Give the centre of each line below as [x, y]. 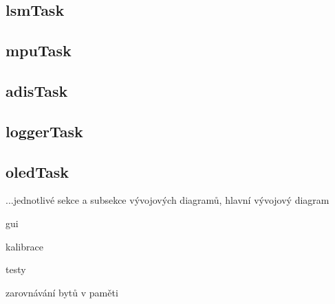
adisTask [37, 90]
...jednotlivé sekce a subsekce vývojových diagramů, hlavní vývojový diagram [167, 200]
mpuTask [39, 50]
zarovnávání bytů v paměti [62, 292]
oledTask [37, 171]
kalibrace [24, 246]
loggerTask [44, 131]
